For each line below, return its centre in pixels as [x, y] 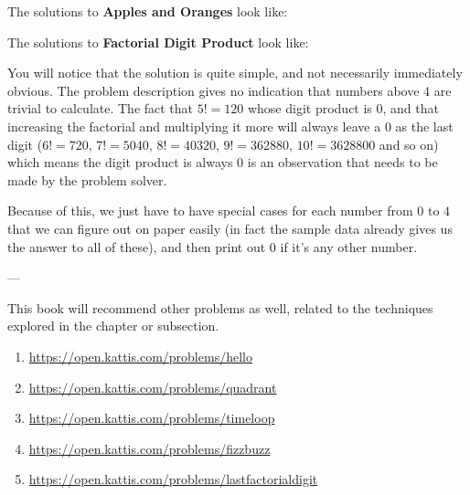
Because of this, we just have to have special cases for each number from [210, 211]
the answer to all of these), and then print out [137, 246]
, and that [411, 108]
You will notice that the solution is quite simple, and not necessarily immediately [235, 73]
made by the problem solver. [87, 179]
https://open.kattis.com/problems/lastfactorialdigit [173, 479]
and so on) [409, 144]
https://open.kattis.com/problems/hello [140, 356]
